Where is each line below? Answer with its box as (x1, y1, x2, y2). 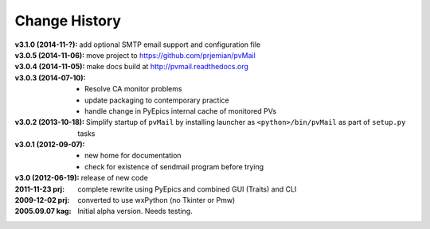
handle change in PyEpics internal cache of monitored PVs (84, 106, 277, 115)
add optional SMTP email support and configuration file (79, 40, 261, 49)
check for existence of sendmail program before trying (84, 161, 264, 171)
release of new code (80, 173, 149, 183)
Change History (14, 12, 121, 29)
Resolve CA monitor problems (84, 84, 182, 94)
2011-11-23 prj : (14, 184, 65, 194)
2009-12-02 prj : (14, 196, 70, 205)
